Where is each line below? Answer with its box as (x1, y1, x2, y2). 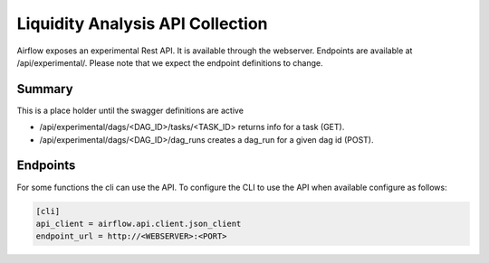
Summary (16, 81, 73, 97)
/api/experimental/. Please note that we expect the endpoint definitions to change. (16, 57, 323, 68)
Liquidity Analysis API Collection (16, 14, 268, 33)
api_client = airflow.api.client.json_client (35, 218, 242, 229)
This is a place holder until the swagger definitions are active (16, 105, 244, 116)
